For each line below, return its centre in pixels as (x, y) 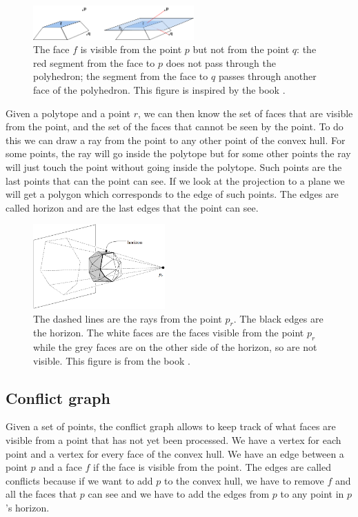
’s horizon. (28, 508)
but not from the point (241, 49)
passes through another (267, 76)
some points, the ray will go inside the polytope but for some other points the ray (178, 153)
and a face (60, 467)
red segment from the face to (94, 62)
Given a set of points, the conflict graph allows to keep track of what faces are (171, 426)
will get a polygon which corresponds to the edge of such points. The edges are (172, 194)
